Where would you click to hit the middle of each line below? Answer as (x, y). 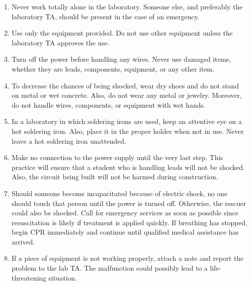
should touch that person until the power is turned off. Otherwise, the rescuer (129, 203)
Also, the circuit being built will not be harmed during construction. (115, 177)
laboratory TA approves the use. (61, 42)
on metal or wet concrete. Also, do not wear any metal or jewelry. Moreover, (127, 95)
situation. (63, 277)
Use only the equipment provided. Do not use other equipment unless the (122, 33)
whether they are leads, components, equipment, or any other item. (113, 68)
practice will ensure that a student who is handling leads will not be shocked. (128, 167)
